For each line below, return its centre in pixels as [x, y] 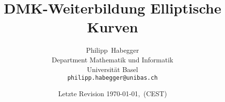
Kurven [112, 27]
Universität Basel [112, 69]
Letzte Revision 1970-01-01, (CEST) [112, 93]
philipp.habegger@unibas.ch [112, 78]
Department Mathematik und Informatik [112, 59]
